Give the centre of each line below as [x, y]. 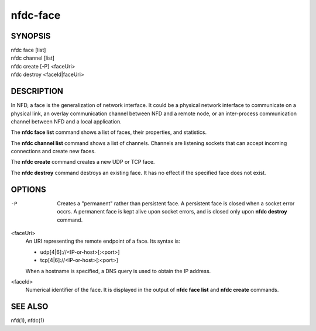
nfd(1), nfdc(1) [28, 320]
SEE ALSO [30, 307]
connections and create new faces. [53, 151]
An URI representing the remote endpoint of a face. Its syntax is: [103, 241]
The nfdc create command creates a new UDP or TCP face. [83, 162]
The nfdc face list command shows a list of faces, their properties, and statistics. [109, 132]
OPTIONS [28, 189]
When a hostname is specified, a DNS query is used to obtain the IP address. [118, 271]
